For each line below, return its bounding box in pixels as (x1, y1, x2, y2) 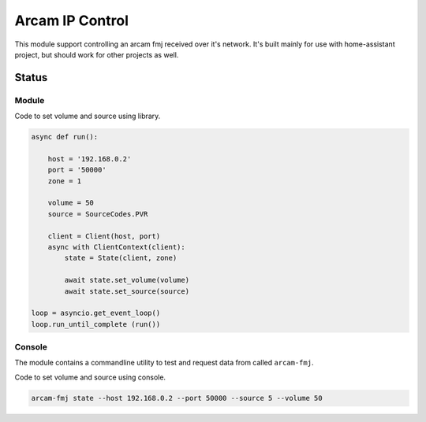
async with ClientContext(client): (47, 242, 185, 251)
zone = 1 (47, 176, 82, 185)
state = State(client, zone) (64, 254, 177, 263)
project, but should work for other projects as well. (14, 50, 179, 59)
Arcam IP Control (14, 12, 129, 29)
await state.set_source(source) (64, 287, 189, 295)
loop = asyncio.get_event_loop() (31, 309, 161, 318)
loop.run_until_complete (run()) (31, 320, 161, 328)
